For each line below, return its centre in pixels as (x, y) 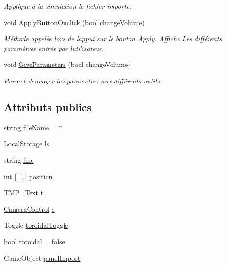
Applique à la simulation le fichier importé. (68, 6)
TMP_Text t (24, 192)
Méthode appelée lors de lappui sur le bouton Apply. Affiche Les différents (113, 39)
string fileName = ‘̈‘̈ (33, 127)
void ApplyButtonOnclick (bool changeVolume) (74, 22)
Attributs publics (48, 107)
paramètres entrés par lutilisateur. (54, 48)
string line (19, 159)
